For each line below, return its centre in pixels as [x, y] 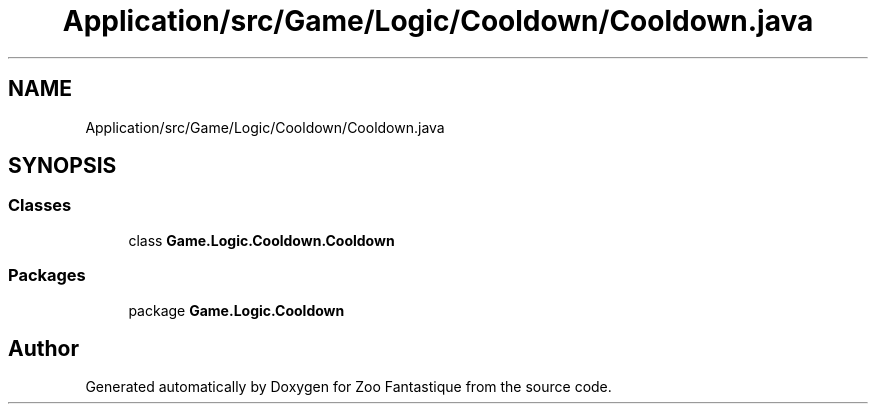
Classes [40, 205]
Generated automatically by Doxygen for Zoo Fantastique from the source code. [348, 387]
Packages [47, 275]
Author [43, 348]
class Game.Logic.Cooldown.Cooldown [261, 240]
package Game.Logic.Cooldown [236, 310]
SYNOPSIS [62, 166]
